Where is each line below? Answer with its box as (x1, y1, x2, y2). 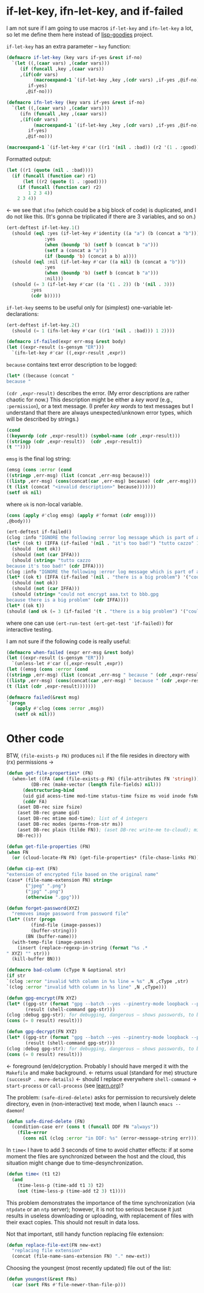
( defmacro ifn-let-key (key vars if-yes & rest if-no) (6, 99, 146, 106)
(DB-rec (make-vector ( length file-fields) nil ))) (30, 781, 162, 787)
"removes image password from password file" (12, 911, 129, 917)
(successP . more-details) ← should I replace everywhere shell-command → (6, 1075, 197, 1082)
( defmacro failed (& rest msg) (6, 694, 80, 700)
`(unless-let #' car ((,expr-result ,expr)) (12, 661, 123, 667)
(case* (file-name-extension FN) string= (6, 877, 113, 883)
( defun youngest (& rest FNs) (6, 1276, 78, 1283)
